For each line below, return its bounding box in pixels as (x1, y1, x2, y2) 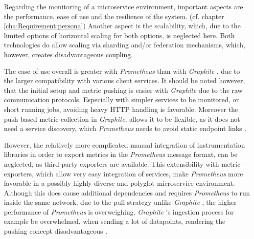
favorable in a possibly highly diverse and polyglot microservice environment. (4, 178, 235, 188)
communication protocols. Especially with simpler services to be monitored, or (4, 94, 239, 105)
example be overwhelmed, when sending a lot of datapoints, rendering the (4, 216, 226, 226)
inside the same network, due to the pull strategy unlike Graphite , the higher (4, 197, 237, 207)
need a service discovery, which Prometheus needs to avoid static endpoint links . (4, 123, 247, 133)
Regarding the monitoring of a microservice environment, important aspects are (4, 1, 243, 11)
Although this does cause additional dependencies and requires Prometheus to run (4, 187, 250, 197)
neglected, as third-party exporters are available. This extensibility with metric (4, 158, 241, 169)
